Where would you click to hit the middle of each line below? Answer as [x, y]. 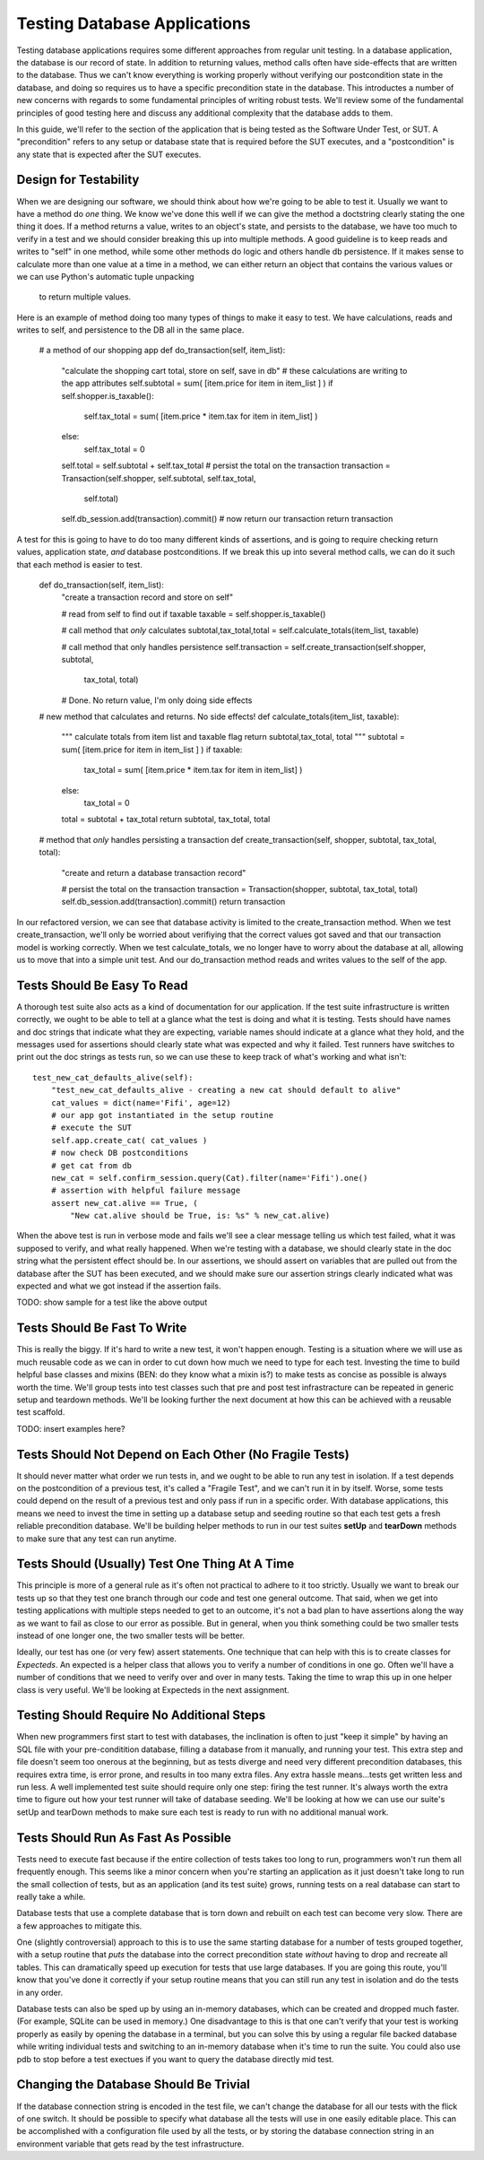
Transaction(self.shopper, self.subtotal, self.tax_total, [159, 478]
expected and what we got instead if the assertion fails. [119, 1286]
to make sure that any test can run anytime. [97, 1539]
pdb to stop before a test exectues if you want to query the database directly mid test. [175, 2059]
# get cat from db [91, 1165]
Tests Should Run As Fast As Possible [124, 1838]
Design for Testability [78, 180]
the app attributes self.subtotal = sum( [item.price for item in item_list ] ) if [197, 383]
